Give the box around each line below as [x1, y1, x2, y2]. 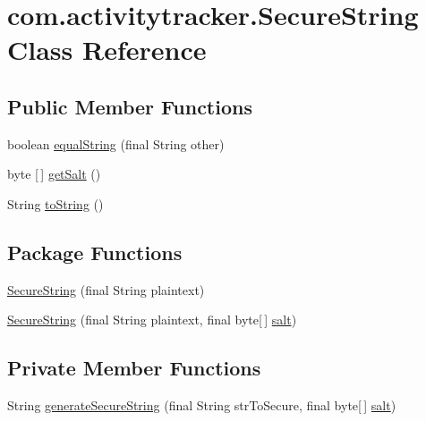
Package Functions [7, 238, 183, 265]
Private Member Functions [7, 354, 261, 382]
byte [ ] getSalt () [7, 164, 101, 183]
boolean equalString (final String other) [7, 134, 225, 153]
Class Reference [7, 31, 207, 68]
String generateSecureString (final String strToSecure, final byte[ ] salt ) [7, 396, 396, 415]
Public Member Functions [7, 92, 252, 120]
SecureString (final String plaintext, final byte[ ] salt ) [7, 310, 297, 329]
